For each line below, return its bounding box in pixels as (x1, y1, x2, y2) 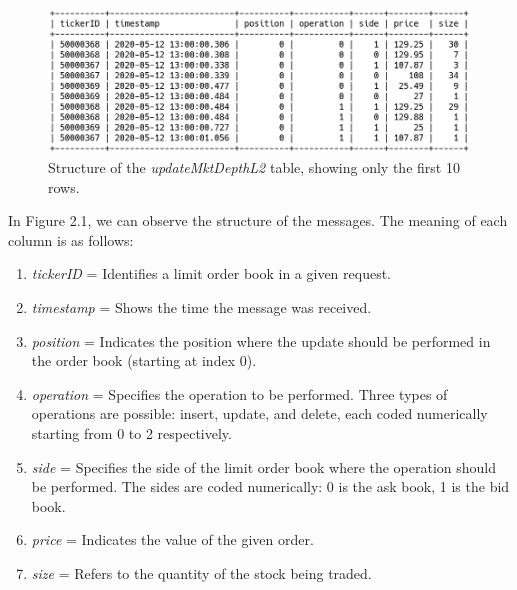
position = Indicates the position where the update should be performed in (31, 330, 491, 351)
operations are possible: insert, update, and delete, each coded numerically (31, 403, 488, 424)
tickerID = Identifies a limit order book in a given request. (31, 263, 392, 284)
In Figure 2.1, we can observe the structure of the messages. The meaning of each (8, 210, 508, 231)
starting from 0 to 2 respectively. (31, 422, 232, 443)
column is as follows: (8, 229, 134, 250)
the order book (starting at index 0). (31, 350, 257, 371)
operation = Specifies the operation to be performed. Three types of (31, 383, 448, 404)
